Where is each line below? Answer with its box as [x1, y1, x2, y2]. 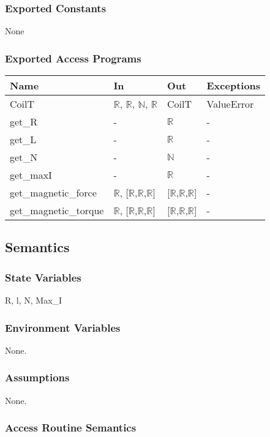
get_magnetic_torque [10, 203, 104, 218]
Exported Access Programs [5, 50, 141, 65]
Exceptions [206, 78, 261, 93]
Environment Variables [5, 319, 121, 335]
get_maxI [10, 168, 52, 182]
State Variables [5, 269, 81, 285]
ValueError [206, 97, 254, 111]
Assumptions [5, 370, 70, 385]
